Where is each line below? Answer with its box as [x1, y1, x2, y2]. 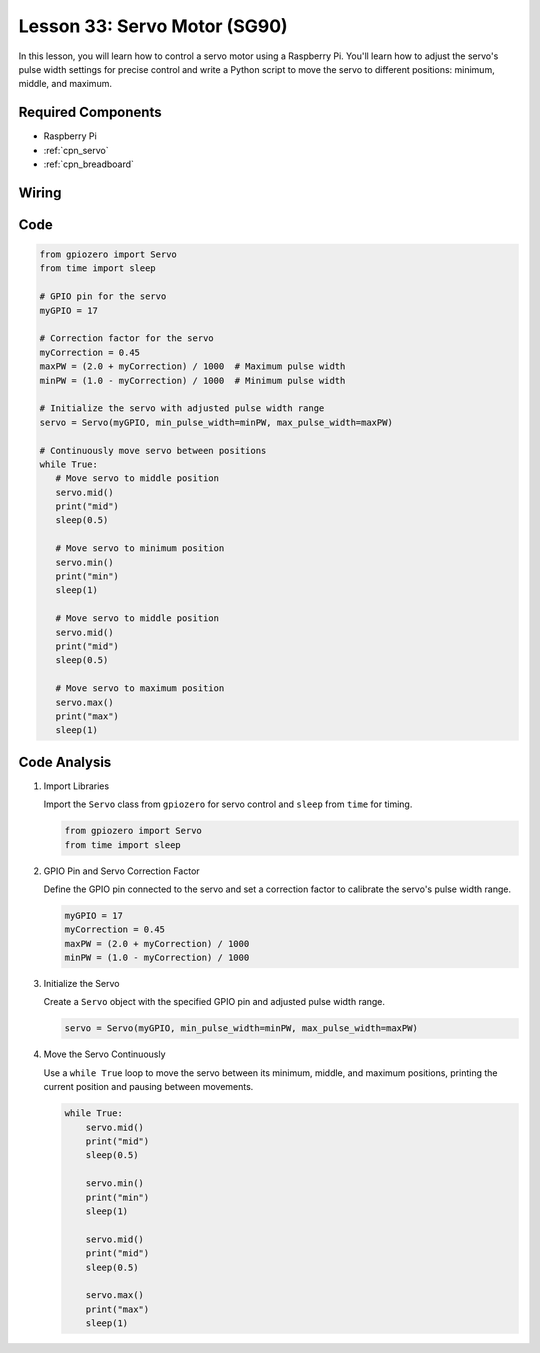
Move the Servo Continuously [43, 1048, 166, 1060]
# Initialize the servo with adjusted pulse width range [39, 403, 325, 414]
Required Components [18, 104, 162, 121]
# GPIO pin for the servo [39, 291, 167, 302]
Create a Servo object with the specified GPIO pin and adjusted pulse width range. [43, 996, 385, 1008]
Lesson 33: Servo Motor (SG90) [18, 15, 289, 37]
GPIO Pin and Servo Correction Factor [43, 865, 200, 877]
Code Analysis [18, 753, 112, 770]
